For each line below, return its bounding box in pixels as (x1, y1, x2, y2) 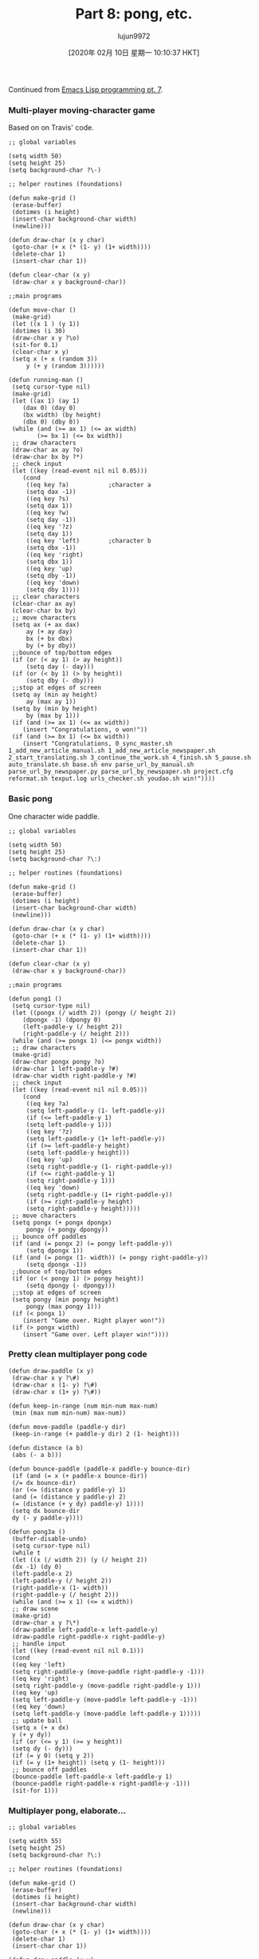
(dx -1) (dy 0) (11, 1563, 62, 1571)
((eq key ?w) (26, 509, 69, 517)
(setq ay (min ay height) (11, 691, 98, 699)
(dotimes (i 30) (11, 327, 66, 336)
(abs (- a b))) (11, 1451, 62, 1459)
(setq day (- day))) (26, 663, 94, 671)
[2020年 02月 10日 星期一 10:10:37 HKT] (68, 47, 200, 57)
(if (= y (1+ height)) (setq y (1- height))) (11, 1758, 166, 1766)
